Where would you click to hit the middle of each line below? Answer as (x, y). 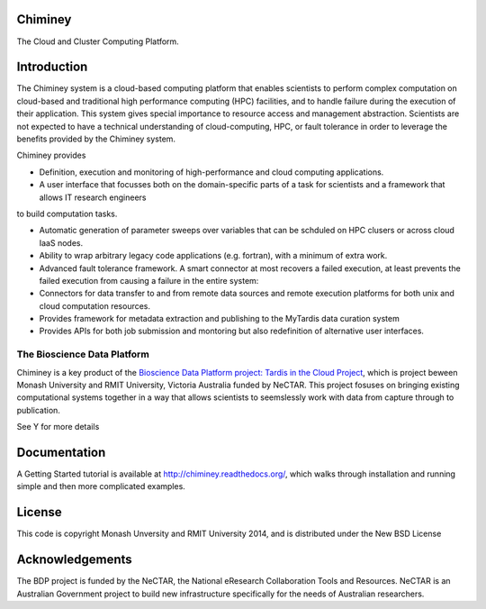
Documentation (61, 452)
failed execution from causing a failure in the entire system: (149, 280)
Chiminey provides (51, 155)
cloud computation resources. (95, 305)
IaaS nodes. (61, 242)
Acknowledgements (74, 560)
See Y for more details (58, 427)
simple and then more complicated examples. (101, 486)
